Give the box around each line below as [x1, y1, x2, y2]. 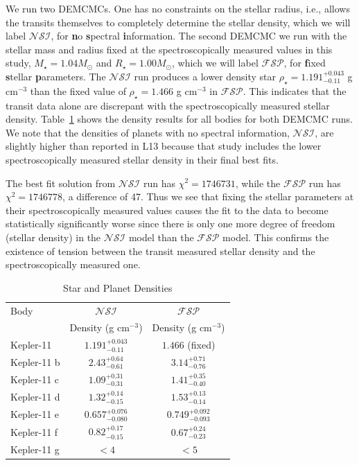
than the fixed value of [30, 83, 126, 98]
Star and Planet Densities [63, 280, 173, 295]
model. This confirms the [222, 229, 329, 244]
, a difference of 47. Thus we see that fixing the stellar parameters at [62, 189, 354, 204]
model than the [128, 229, 194, 244]
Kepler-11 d [10, 389, 60, 404]
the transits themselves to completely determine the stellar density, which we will [6, 15, 351, 29]
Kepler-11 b [10, 355, 60, 369]
